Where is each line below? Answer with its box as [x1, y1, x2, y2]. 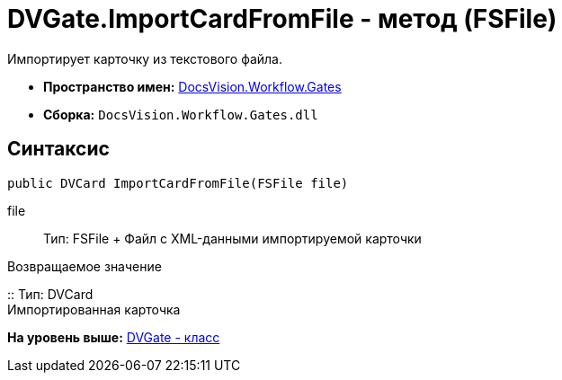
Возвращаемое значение [7, 258, 162, 274]
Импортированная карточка [7, 301, 181, 317]
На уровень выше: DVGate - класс [7, 329, 220, 345]
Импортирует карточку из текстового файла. [7, 50, 282, 66]
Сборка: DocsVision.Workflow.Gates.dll [43, 106, 318, 122]
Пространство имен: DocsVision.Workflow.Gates [43, 78, 342, 94]
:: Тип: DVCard [7, 286, 94, 302]
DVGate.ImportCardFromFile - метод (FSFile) [7, 4, 558, 34]
